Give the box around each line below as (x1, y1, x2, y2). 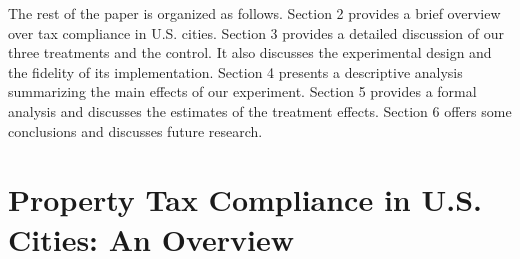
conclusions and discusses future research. (8, 120, 263, 141)
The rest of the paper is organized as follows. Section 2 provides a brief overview (8, 3, 501, 23)
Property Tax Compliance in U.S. (8, 179, 482, 220)
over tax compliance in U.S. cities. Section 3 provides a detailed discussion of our (8, 22, 504, 43)
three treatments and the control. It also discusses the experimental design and (8, 42, 492, 63)
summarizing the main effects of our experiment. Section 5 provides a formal (8, 81, 477, 102)
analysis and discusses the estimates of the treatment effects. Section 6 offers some (8, 100, 512, 121)
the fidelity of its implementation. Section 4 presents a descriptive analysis (8, 61, 463, 82)
